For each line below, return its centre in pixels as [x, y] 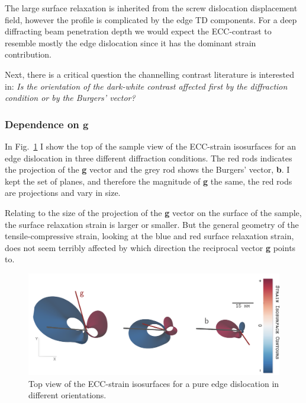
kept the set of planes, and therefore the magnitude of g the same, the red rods [149, 181]
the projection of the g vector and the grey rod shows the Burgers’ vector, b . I [147, 169]
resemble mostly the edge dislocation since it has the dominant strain [131, 42]
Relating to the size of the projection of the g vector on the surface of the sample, [153, 212]
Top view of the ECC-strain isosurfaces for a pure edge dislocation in [154, 383]
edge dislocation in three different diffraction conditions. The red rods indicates [149, 158]
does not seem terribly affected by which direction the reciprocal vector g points [150, 247]
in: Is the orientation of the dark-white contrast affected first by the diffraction [146, 86]
